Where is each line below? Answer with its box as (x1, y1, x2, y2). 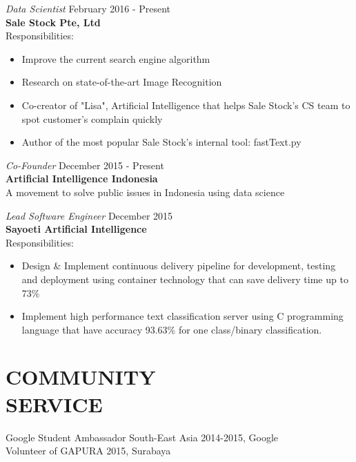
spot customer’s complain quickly (21, 111, 163, 126)
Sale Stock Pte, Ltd (6, 15, 101, 29)
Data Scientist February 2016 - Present (6, 1, 171, 15)
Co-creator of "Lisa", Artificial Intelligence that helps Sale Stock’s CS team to (21, 97, 350, 112)
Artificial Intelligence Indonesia (6, 171, 158, 186)
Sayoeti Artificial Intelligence (6, 222, 147, 236)
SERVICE (6, 389, 103, 418)
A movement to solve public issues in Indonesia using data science (6, 184, 285, 199)
